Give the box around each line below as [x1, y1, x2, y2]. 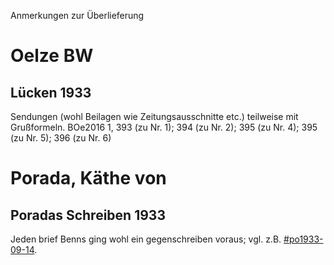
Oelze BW [10, 45, 94, 67]
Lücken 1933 [10, 84, 92, 101]
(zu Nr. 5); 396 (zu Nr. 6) [10, 132, 112, 144]
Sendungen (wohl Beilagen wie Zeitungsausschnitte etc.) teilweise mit [10, 111, 299, 122]
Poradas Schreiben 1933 [10, 206, 166, 224]
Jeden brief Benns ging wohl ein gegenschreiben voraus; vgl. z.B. [10, 233, 282, 245]
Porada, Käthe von [10, 167, 167, 190]
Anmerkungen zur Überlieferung [10, 10, 145, 21]
